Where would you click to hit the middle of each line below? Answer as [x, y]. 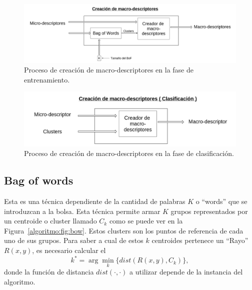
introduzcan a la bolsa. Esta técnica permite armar [82, 211]
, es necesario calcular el [69, 250]
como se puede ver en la [146, 221]
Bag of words [39, 180]
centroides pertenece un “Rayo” [200, 240]
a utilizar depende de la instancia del [186, 272]
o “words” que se [221, 201]
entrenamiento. [47, 79]
